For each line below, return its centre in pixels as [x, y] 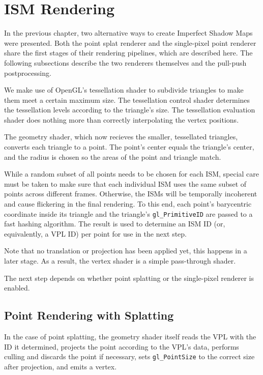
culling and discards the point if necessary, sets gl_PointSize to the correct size [129, 356]
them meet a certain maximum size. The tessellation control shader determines [127, 99]
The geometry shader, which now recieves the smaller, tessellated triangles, [121, 137]
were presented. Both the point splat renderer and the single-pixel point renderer [130, 42]
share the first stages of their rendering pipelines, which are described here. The [128, 53]
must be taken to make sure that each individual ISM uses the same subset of [125, 183]
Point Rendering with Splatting [89, 315]
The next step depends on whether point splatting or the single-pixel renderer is [129, 278]
